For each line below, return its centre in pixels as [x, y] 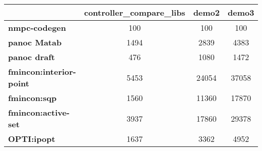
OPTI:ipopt [32, 139]
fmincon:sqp [32, 98]
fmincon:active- [39, 112]
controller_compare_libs [135, 12]
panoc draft [31, 57]
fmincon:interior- [42, 71]
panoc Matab [35, 42]
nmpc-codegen [37, 28]
